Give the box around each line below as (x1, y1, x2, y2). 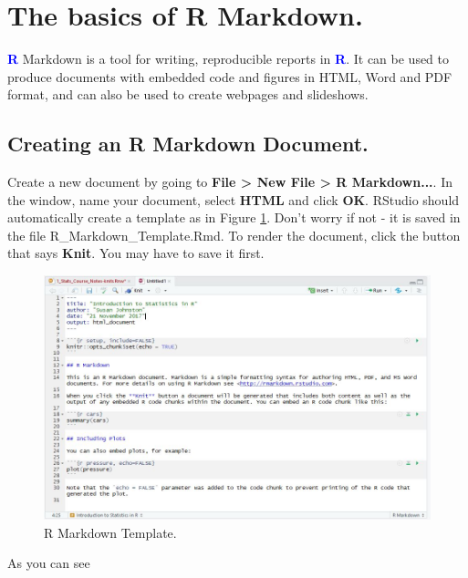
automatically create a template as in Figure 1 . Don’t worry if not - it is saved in (7, 208, 461, 227)
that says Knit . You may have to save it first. (7, 243, 265, 263)
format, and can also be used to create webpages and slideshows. (7, 85, 369, 104)
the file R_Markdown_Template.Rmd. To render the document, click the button (7, 225, 461, 244)
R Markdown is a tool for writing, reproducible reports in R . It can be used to (7, 49, 450, 68)
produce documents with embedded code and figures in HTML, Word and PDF (7, 67, 452, 86)
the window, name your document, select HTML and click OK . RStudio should (7, 190, 460, 209)
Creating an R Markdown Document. (7, 129, 369, 158)
